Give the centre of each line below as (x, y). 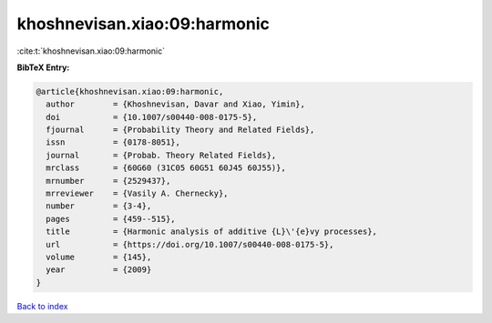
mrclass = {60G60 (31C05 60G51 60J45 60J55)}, (166, 168)
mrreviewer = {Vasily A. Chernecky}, (137, 194)
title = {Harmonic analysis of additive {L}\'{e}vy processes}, (212, 232)
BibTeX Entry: (43, 67)
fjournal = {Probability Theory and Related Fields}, (180, 130)
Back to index (42, 306)
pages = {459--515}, (111, 219)
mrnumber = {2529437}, (108, 181)
